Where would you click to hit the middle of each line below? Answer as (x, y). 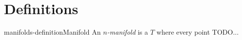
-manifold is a (128, 32)
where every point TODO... (198, 32)
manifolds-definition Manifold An (52, 32)
